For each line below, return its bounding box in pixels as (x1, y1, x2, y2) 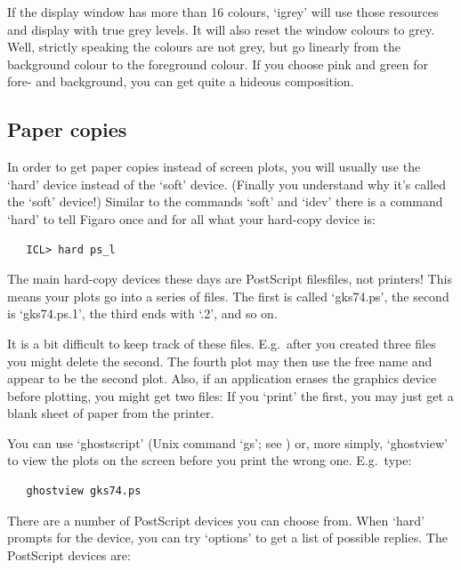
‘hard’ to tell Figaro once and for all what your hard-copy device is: (7, 209, 376, 228)
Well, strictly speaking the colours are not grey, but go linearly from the (7, 37, 400, 56)
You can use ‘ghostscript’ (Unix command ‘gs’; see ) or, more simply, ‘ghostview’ (7, 433, 448, 452)
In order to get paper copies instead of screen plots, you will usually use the (7, 157, 421, 176)
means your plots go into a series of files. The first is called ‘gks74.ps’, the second (7, 286, 449, 305)
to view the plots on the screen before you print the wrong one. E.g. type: (7, 451, 412, 470)
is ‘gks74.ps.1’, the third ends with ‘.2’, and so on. (7, 304, 278, 323)
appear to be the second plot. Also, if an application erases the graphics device (7, 369, 437, 388)
